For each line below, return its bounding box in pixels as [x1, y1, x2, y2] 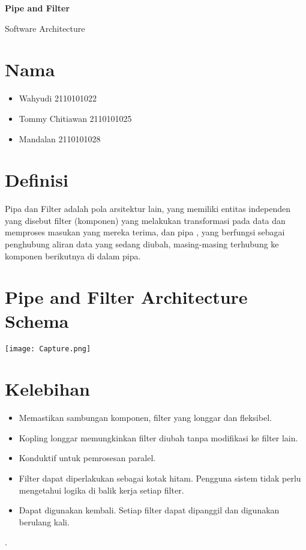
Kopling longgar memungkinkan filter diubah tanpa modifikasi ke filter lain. [19, 431, 298, 444]
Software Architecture [5, 22, 85, 34]
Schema [5, 308, 69, 333]
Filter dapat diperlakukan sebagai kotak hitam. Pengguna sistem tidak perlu [19, 472, 301, 485]
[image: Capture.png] [5, 344, 91, 353]
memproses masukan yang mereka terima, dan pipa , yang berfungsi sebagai [5, 226, 285, 238]
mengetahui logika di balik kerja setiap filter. [19, 483, 184, 496]
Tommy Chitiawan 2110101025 [19, 112, 132, 124]
